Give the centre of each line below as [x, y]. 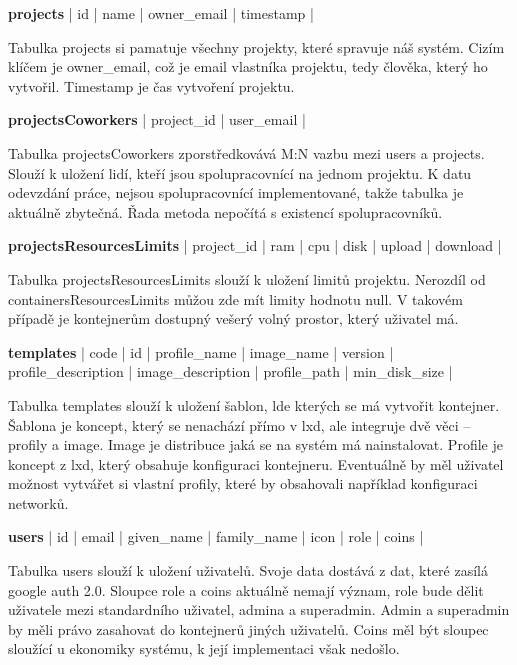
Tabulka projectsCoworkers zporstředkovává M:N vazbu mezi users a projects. [246, 152]
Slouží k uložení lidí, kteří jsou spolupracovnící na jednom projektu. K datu [240, 172]
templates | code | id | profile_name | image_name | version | [201, 351]
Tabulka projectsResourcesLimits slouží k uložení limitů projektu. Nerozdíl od [247, 278]
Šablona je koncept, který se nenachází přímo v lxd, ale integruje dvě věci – [239, 424]
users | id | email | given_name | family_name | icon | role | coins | [216, 536]
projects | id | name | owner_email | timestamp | [161, 13]
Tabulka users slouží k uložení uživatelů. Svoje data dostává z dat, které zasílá [248, 570]
